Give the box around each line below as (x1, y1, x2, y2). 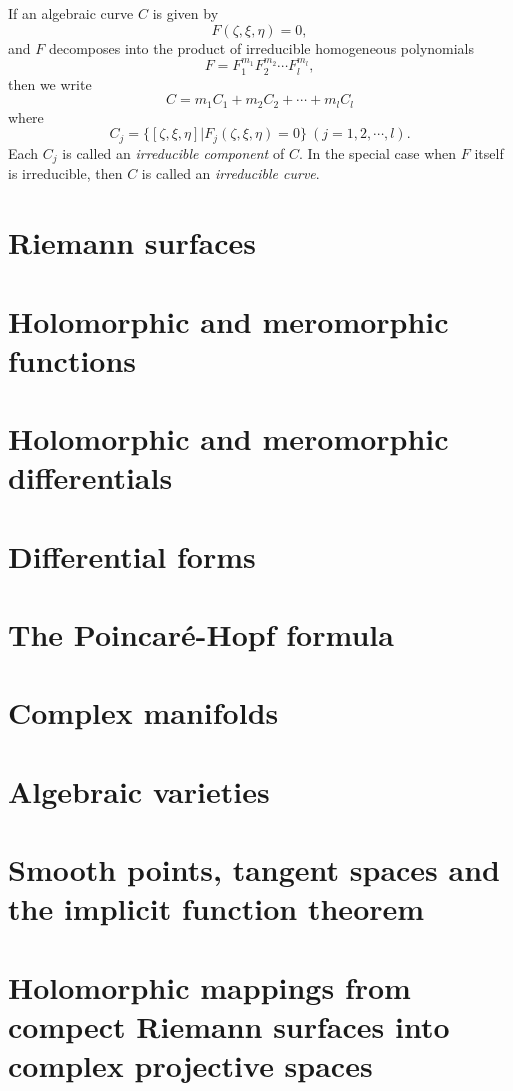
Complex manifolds (8, 692, 279, 733)
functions (8, 339, 137, 380)
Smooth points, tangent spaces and (8, 849, 500, 890)
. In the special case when (298, 142, 457, 163)
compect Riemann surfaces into (8, 1005, 450, 1046)
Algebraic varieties (8, 770, 270, 811)
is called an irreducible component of (62, 142, 285, 163)
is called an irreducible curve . (141, 163, 320, 184)
